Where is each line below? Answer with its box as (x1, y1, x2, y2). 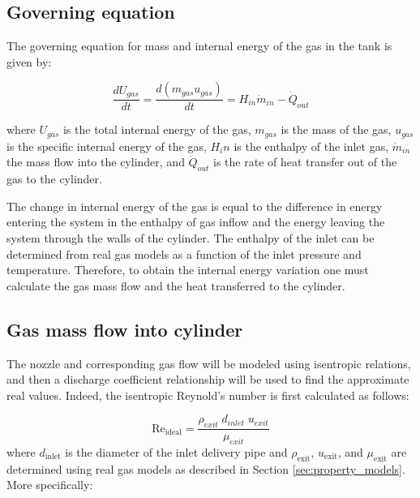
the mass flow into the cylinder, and (6, 153, 185, 170)
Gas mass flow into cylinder (6, 316, 243, 341)
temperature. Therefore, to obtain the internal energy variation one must (6, 261, 369, 278)
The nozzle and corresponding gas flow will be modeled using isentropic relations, (6, 354, 411, 371)
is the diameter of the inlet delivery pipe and (65, 444, 288, 461)
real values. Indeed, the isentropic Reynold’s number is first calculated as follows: (6, 386, 409, 403)
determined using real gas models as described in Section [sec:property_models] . (6, 460, 405, 477)
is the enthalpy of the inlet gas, (234, 137, 389, 154)
